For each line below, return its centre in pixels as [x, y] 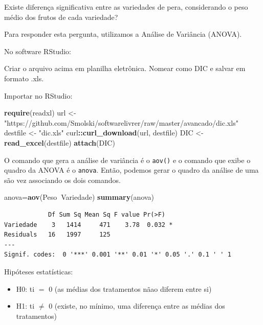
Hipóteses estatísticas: [39, 271]
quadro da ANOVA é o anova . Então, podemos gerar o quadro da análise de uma [131, 170]
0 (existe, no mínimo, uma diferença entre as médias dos [137, 306]
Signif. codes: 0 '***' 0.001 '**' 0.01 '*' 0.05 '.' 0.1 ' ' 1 [118, 255]
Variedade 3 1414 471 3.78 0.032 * [89, 225]
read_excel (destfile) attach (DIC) [60, 142]
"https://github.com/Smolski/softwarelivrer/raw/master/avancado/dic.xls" [121, 122]
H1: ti [25, 306]
